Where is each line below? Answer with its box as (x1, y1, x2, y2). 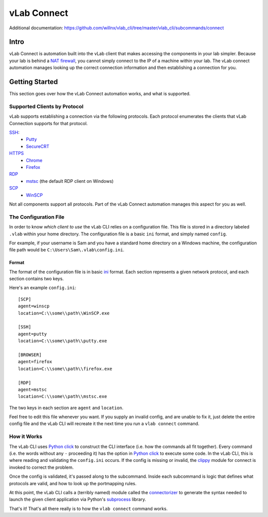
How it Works (9, 433, 42, 440)
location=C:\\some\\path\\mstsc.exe (18, 394, 107, 399)
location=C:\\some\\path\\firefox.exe (18, 366, 113, 371)
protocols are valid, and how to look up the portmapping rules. (9, 480, 136, 486)
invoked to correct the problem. (9, 464, 74, 470)
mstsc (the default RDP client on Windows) (26, 178, 114, 184)
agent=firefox (18, 359, 52, 365)
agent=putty (18, 331, 47, 337)
